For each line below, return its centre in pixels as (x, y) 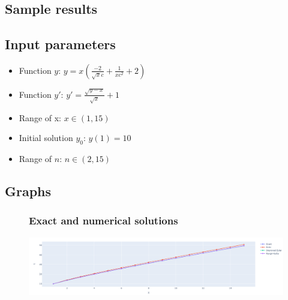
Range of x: (40, 117)
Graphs (28, 191)
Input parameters (60, 44)
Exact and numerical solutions (103, 220)
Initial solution (46, 138)
